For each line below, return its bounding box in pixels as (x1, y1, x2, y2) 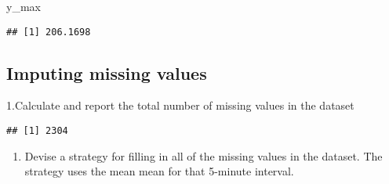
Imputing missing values (6, 60, 207, 85)
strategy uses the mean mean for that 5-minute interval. (24, 163, 294, 179)
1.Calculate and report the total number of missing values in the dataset (6, 97, 354, 114)
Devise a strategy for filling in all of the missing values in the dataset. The (24, 147, 383, 164)
